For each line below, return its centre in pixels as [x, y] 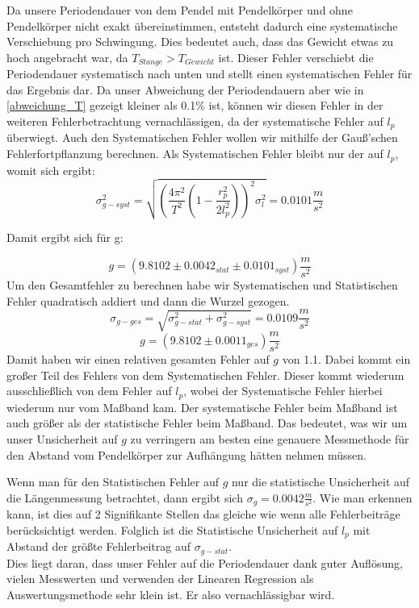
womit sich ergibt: [51, 170]
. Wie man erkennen [362, 497]
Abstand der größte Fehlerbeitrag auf [98, 546]
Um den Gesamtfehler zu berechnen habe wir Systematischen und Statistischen [202, 284]
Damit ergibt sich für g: [65, 237]
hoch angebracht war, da [67, 57]
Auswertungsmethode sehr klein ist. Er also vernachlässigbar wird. [171, 594]
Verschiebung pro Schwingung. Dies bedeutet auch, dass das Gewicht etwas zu [200, 42]
